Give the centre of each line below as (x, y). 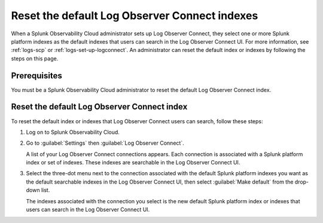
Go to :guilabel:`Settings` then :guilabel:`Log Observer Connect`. (105, 143)
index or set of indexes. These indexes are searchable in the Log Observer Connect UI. (133, 163)
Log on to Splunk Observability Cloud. (73, 132)
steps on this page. (35, 58)
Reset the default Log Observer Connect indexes (135, 16)
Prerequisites (36, 76)
